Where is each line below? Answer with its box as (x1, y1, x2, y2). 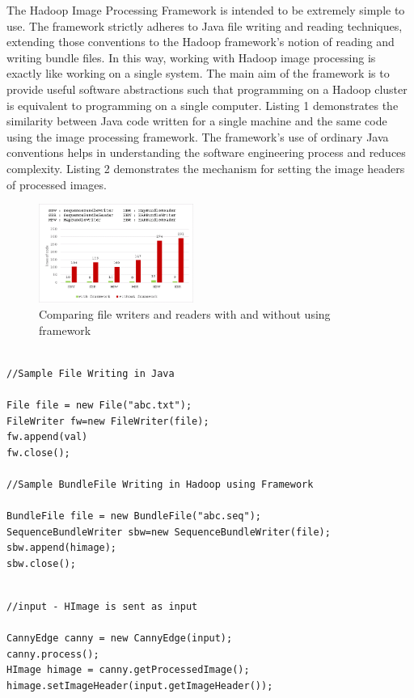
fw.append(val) (6, 431, 88, 443)
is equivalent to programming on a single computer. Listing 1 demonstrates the (6, 96, 399, 113)
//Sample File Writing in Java (6, 367, 175, 379)
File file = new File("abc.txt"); (6, 399, 192, 411)
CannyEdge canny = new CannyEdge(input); (6, 632, 233, 645)
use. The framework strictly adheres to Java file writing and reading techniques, (6, 17, 403, 34)
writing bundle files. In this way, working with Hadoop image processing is (6, 49, 376, 66)
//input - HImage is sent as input (6, 601, 198, 613)
